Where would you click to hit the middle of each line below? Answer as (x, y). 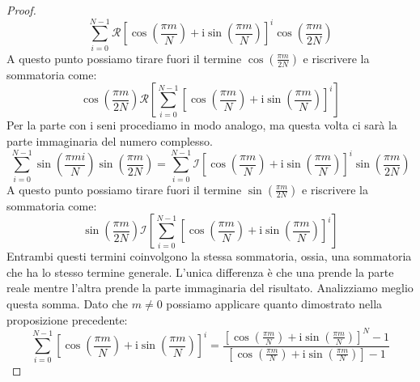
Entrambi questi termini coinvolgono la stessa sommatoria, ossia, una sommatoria (209, 256)
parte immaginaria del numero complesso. (110, 140)
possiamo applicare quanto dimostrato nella (274, 303)
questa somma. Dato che (68, 303)
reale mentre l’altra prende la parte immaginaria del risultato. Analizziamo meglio (210, 288)
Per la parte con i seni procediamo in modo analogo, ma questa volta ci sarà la (202, 125)
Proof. (21, 10)
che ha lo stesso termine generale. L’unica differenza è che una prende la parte (200, 272)
